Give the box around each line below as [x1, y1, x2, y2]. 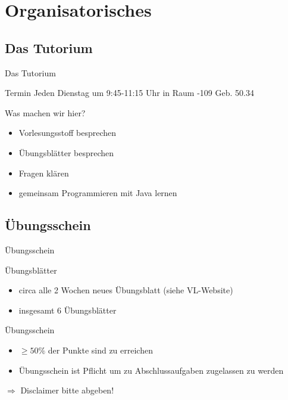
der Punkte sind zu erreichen [48, 343, 153, 356]
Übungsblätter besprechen [18, 146, 114, 159]
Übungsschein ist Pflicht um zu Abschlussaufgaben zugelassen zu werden [18, 364, 284, 376]
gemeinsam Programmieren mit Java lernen [18, 187, 177, 199]
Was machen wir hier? [5, 106, 86, 119]
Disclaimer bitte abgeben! [20, 384, 114, 396]
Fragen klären [18, 166, 69, 179]
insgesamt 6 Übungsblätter [18, 303, 117, 316]
